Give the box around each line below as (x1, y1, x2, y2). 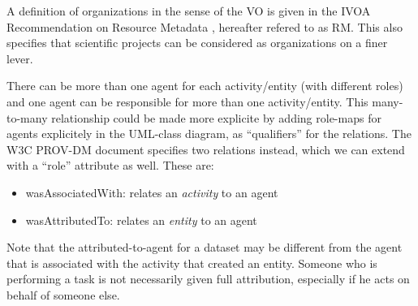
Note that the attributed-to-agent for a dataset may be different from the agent (6, 239, 403, 256)
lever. (6, 50, 33, 67)
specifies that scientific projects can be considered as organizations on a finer (6, 34, 388, 51)
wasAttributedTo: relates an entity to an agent (25, 211, 257, 228)
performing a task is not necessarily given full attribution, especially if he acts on (6, 270, 410, 287)
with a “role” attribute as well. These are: (6, 157, 214, 174)
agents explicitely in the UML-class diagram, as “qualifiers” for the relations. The (6, 125, 412, 142)
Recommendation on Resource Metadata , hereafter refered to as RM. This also (6, 18, 403, 35)
